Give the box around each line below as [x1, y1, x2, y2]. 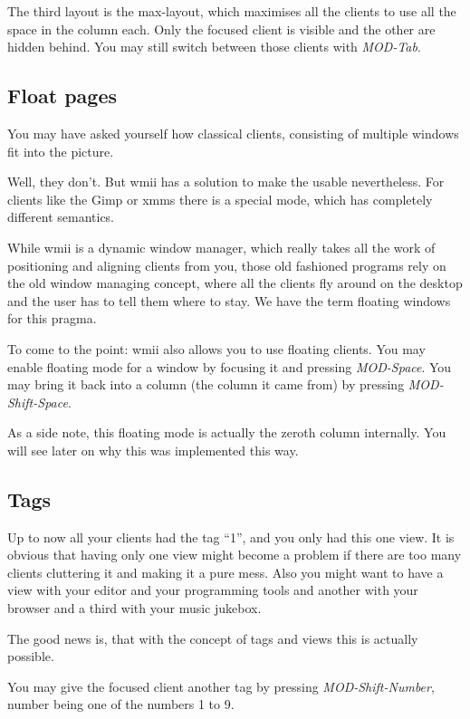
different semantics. [7, 207, 115, 226]
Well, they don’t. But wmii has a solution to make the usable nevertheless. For [7, 172, 445, 191]
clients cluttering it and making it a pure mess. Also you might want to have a [7, 562, 444, 581]
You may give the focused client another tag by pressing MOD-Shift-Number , [7, 676, 435, 695]
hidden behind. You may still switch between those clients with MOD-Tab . [7, 37, 421, 56]
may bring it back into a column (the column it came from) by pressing [7, 375, 405, 394]
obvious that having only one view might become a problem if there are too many [7, 545, 462, 564]
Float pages [7, 81, 117, 110]
